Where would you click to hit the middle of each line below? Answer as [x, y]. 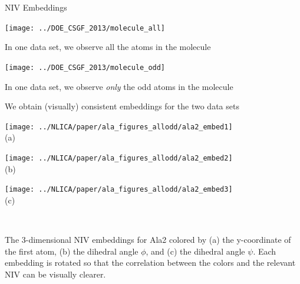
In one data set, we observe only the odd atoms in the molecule [119, 86]
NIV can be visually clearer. [55, 274]
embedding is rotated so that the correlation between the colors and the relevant [150, 263]
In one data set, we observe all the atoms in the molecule [108, 47]
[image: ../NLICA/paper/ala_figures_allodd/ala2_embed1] [119, 127]
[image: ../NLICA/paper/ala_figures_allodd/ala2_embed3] [119, 190]
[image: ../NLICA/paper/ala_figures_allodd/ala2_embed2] [119, 158]
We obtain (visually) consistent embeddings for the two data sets [122, 106]
